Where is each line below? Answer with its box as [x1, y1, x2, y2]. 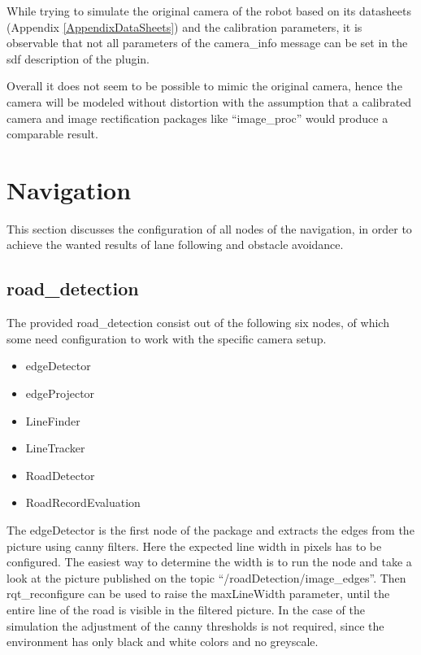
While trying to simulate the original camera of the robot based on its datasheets [7, 2, 411, 19]
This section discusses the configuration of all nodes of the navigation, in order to [7, 220, 412, 237]
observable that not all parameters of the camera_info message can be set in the [7, 34, 408, 51]
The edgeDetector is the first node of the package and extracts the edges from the [7, 522, 414, 539]
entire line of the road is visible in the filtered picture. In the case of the [7, 600, 365, 618]
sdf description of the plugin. [7, 50, 150, 67]
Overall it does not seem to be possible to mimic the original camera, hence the [7, 77, 402, 94]
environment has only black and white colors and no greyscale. [7, 633, 319, 650]
